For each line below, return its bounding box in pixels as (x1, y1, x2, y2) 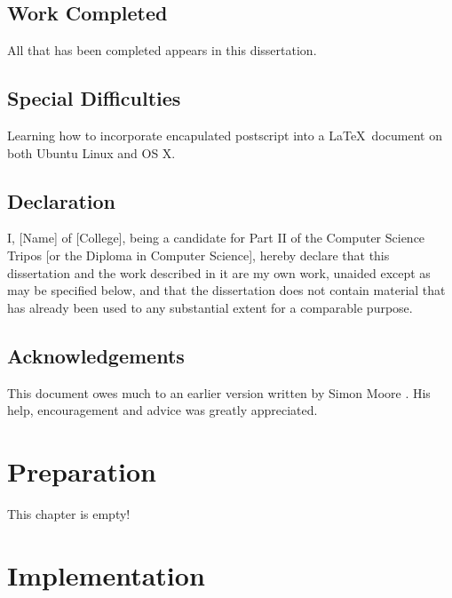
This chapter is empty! (7, 504, 131, 522)
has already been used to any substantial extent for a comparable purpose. (7, 298, 413, 316)
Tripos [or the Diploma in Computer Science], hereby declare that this (7, 245, 390, 264)
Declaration (7, 187, 116, 214)
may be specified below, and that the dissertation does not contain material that (7, 281, 446, 299)
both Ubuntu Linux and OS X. (7, 143, 176, 162)
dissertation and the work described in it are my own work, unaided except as (7, 263, 431, 282)
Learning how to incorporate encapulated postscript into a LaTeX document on (7, 126, 442, 144)
